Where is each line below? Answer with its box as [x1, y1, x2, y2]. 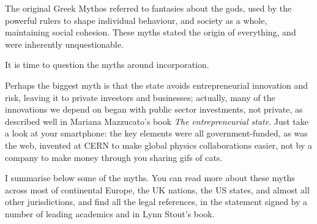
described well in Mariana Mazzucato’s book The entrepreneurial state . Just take [5, 114, 308, 127]
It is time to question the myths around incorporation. [5, 58, 209, 71]
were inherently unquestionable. [5, 37, 124, 50]
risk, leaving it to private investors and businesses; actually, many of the [5, 91, 275, 103]
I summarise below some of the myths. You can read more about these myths [5, 171, 295, 184]
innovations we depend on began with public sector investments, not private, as [5, 103, 303, 116]
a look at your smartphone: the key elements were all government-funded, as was [5, 127, 308, 140]
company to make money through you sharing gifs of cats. [5, 151, 223, 163]
